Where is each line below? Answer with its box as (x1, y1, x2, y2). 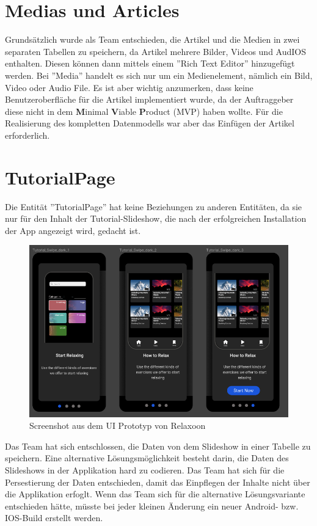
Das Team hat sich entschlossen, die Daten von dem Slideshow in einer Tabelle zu (5, 439, 311, 452)
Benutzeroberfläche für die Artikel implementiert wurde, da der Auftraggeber (5, 93, 294, 106)
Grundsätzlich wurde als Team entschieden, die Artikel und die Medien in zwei (5, 33, 300, 46)
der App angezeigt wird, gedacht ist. (5, 224, 141, 236)
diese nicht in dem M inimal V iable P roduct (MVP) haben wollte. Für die (5, 104, 283, 117)
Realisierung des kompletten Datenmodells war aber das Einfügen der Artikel (5, 117, 294, 130)
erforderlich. (5, 128, 50, 141)
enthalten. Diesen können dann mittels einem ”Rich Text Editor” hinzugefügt (5, 57, 295, 70)
